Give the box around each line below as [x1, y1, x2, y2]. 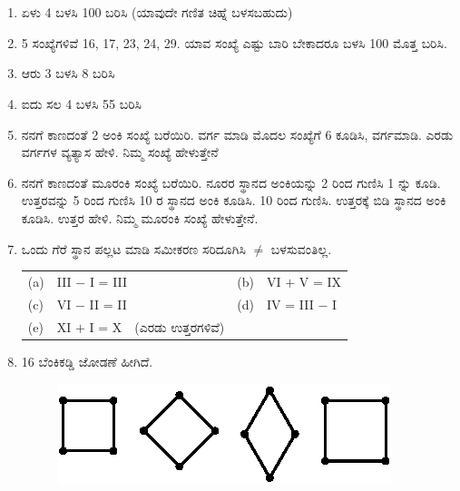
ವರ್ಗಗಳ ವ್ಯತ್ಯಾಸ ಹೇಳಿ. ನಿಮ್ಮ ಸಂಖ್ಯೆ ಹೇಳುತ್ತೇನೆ [21, 142, 219, 162]
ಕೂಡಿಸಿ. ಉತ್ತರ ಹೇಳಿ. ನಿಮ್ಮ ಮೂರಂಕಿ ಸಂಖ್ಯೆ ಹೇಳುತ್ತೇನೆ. [21, 208, 259, 227]
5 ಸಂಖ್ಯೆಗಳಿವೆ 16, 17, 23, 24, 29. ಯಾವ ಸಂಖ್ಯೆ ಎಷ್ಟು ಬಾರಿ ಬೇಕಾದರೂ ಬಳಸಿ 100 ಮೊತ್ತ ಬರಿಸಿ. [21, 33, 447, 52]
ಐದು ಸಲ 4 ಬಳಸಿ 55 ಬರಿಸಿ [21, 93, 142, 113]
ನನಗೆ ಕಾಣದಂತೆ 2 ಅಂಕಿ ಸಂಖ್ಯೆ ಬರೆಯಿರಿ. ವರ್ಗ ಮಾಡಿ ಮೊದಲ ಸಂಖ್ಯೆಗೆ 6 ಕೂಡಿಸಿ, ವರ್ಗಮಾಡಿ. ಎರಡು [21, 124, 454, 143]
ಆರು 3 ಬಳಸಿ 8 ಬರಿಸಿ [21, 64, 115, 83]
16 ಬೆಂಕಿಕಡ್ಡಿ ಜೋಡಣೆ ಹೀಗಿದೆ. [21, 351, 153, 370]
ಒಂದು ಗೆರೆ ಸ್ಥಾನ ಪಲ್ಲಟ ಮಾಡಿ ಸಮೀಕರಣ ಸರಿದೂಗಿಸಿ [21, 239, 246, 258]
